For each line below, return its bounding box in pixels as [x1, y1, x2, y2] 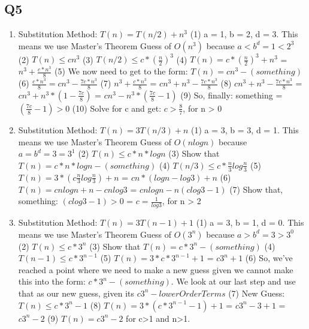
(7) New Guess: [228, 286, 285, 299]
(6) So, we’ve [245, 252, 293, 264]
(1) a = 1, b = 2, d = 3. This [190, 28, 298, 40]
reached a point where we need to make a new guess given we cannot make [18, 263, 293, 276]
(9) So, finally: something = [180, 88, 283, 101]
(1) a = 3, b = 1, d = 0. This [196, 216, 304, 228]
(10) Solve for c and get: [72, 101, 162, 114]
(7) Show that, [229, 183, 283, 195]
